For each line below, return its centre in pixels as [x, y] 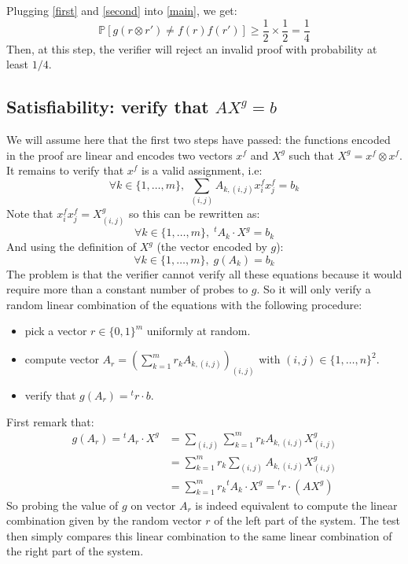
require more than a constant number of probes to [127, 289]
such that [311, 155]
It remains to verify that [65, 170]
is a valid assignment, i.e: [202, 170]
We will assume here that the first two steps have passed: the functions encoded [198, 140]
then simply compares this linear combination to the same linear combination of [199, 535]
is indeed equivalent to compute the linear [296, 505]
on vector [153, 505]
